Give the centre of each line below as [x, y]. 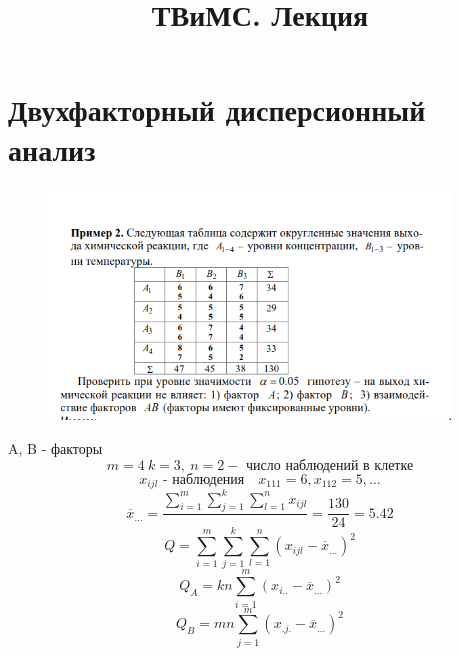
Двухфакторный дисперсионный [217, 109]
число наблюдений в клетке [330, 465]
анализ [52, 148]
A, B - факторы [55, 447]
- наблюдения [204, 479]
